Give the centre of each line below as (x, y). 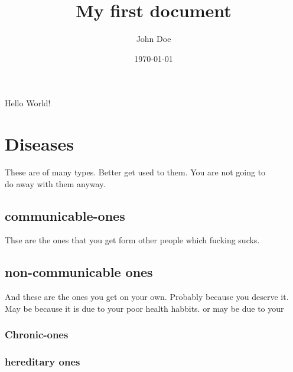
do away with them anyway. (55, 183)
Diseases (39, 144)
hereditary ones (43, 362)
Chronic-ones (37, 335)
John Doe (154, 39)
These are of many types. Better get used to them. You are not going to (135, 172)
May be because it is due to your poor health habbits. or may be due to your (144, 308)
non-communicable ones (79, 272)
